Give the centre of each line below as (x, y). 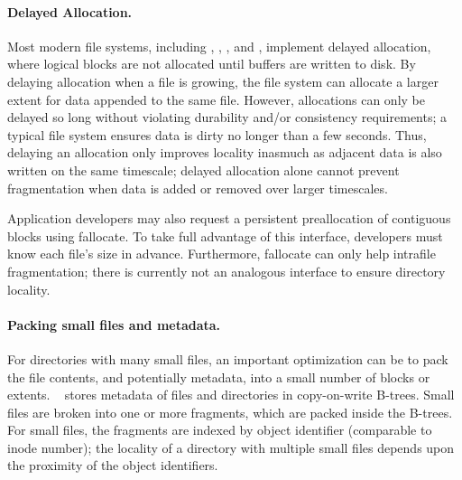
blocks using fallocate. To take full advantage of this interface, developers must (225, 235)
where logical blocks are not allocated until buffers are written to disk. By (212, 64)
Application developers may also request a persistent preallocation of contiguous (229, 218)
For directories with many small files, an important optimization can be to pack (228, 358)
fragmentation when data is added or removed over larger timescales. (198, 188)
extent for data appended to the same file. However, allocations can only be (216, 99)
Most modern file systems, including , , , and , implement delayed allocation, (219, 46)
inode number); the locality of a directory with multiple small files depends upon (231, 447)
